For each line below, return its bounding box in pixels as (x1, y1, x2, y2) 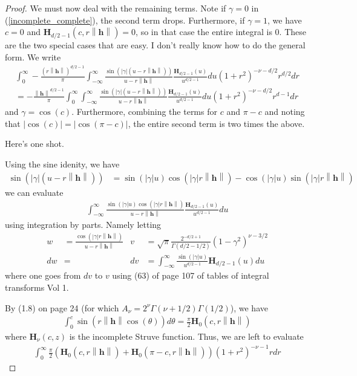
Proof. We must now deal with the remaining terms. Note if (5, 2, 226, 14)
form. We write (5, 50, 61, 63)
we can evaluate (5, 186, 64, 198)
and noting (264, 105, 305, 118)
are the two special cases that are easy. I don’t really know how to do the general (5, 39, 306, 51)
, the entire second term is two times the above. (128, 117, 305, 129)
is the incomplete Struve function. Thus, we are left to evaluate (69, 329, 304, 342)
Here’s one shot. (5, 137, 64, 150)
